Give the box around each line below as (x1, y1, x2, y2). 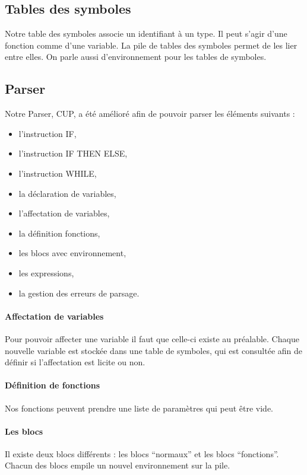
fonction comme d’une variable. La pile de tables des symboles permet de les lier (5, 39, 297, 51)
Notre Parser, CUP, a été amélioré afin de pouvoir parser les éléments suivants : (5, 107, 295, 120)
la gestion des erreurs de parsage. (18, 286, 140, 299)
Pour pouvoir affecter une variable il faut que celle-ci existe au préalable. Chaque (5, 332, 299, 345)
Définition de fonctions (5, 379, 100, 391)
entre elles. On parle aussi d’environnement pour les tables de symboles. (5, 50, 267, 63)
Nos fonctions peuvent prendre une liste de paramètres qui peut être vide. (5, 401, 274, 414)
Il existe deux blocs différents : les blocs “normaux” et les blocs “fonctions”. (5, 447, 279, 460)
